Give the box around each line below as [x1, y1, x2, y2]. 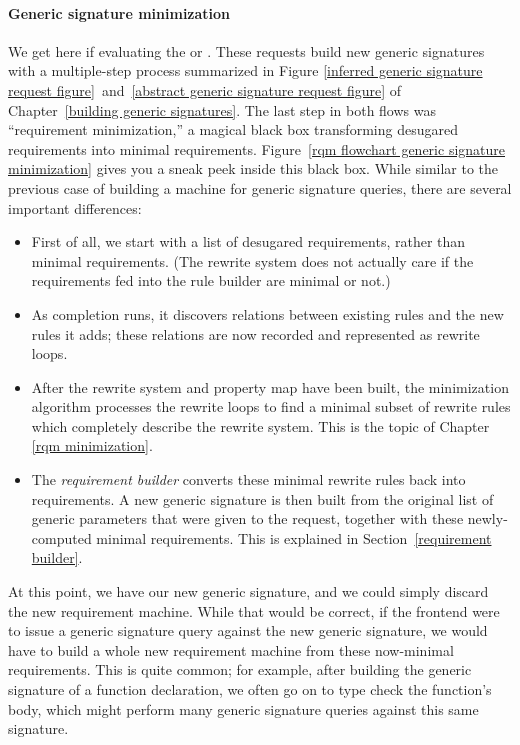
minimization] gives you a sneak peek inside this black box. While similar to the [8, 158, 499, 179]
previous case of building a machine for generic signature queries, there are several [8, 177, 512, 198]
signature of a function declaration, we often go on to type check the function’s [8, 679, 492, 700]
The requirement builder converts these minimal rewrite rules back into [31, 469, 466, 490]
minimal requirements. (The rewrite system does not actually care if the [31, 250, 474, 271]
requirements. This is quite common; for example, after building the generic [8, 659, 472, 680]
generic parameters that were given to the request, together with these [31, 508, 464, 529]
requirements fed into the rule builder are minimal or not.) [31, 270, 391, 291]
